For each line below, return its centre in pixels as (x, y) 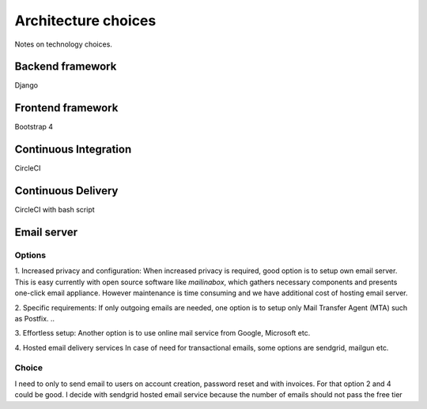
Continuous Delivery (66, 191)
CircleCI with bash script (55, 210)
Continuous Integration (73, 150)
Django (26, 85)
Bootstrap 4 (34, 127)
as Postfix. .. (35, 318)
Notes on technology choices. (63, 44)
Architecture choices (85, 21)
